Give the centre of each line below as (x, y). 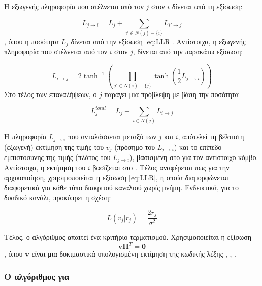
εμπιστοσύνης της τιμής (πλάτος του (57, 157)
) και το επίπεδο (198, 147)
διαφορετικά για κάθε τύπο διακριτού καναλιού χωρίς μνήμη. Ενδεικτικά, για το (121, 187)
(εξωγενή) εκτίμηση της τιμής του (54, 147)
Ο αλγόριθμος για (37, 276)
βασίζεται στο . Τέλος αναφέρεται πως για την (161, 167)
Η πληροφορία (25, 136)
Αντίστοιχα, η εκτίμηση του (45, 167)
